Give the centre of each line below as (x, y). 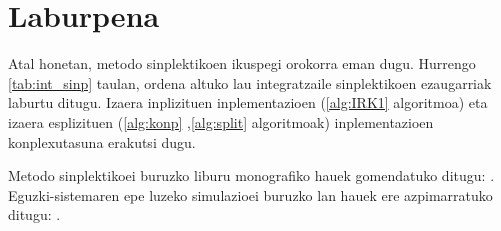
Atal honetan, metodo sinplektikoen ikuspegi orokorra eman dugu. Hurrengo (242, 63)
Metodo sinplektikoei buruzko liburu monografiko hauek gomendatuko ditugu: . (251, 175)
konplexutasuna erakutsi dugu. (102, 141)
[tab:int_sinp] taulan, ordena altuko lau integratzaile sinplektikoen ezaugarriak (250, 82)
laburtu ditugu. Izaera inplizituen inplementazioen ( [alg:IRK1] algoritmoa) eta (248, 102)
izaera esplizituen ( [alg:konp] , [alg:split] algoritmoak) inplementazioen (221, 121)
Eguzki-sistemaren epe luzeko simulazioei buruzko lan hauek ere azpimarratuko (250, 194)
